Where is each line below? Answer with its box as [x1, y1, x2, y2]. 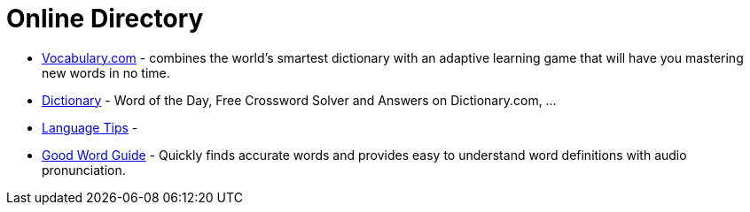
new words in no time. [42, 64, 170, 80]
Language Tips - [42, 119, 138, 135]
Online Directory [6, 4, 204, 34]
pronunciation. [42, 162, 126, 178]
